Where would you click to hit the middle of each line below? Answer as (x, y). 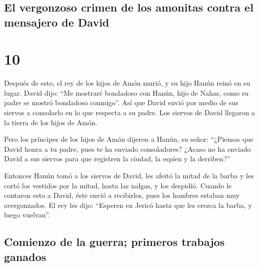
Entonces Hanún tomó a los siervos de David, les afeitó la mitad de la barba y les (129, 176)
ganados (25, 256)
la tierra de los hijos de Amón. (51, 122)
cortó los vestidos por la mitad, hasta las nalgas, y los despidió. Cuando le (118, 185)
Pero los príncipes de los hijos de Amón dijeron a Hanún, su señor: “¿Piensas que (129, 139)
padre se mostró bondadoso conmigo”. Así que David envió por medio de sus (121, 102)
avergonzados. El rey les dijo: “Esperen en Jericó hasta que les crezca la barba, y (128, 205)
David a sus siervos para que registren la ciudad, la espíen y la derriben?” (117, 159)
